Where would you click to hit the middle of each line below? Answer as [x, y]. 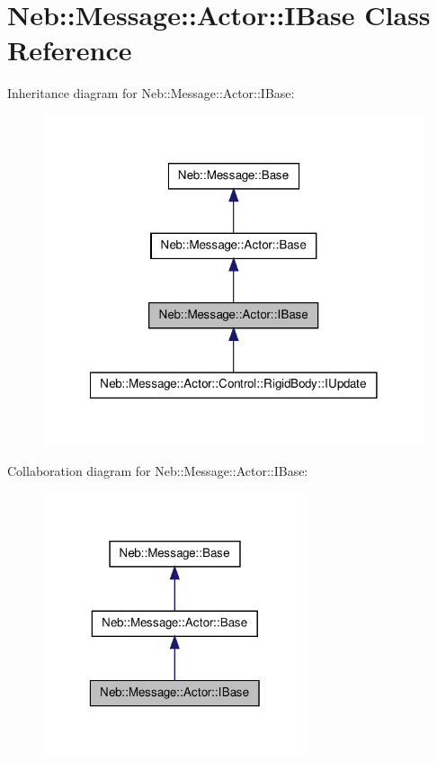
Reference [70, 50]
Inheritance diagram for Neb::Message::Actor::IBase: [151, 93]
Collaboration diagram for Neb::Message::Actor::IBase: [158, 471]
